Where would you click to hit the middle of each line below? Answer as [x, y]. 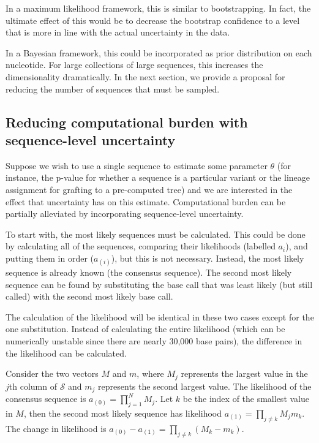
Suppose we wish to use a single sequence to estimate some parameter [137, 165]
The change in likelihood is [56, 428]
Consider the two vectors [52, 373]
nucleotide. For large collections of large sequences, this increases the [134, 65]
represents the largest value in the [244, 373]
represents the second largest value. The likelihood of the [205, 386]
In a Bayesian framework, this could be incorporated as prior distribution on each [159, 52]
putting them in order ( [50, 258]
